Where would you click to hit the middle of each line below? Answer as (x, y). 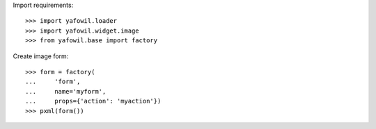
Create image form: (41, 56)
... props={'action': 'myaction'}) (93, 101)
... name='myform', (66, 91)
